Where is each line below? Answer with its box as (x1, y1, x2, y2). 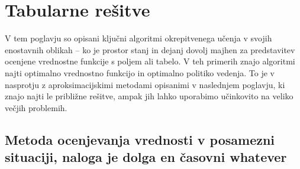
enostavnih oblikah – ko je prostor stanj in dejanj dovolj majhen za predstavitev (5, 43, 295, 56)
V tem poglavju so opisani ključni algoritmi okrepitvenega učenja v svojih (5, 32, 272, 44)
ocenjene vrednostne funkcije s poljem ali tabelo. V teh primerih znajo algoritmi (5, 55, 295, 67)
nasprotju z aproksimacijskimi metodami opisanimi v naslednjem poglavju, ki (5, 78, 285, 90)
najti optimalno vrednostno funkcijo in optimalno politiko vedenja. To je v (5, 66, 275, 79)
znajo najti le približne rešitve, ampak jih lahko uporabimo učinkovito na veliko (5, 90, 293, 102)
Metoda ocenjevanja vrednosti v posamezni (5, 130, 275, 148)
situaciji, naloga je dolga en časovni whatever (5, 148, 287, 166)
